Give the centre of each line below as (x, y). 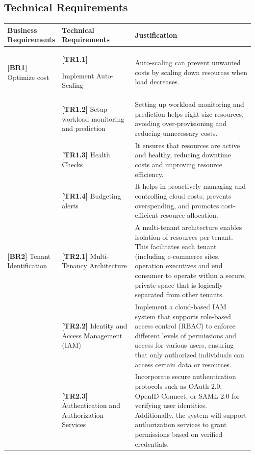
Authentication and (91, 405)
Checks (73, 164)
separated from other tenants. (179, 294)
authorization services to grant (181, 424)
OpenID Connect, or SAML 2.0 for (187, 395)
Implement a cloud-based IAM (181, 307)
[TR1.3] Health (86, 155)
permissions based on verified (179, 434)
